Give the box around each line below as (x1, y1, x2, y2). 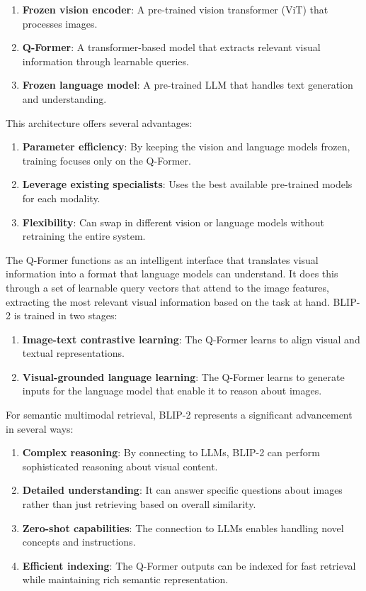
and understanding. (22, 91, 107, 106)
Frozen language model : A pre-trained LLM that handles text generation (22, 77, 353, 92)
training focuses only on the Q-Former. (22, 153, 191, 167)
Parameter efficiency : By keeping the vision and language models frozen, (22, 139, 350, 154)
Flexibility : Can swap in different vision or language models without (22, 214, 324, 229)
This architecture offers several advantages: (6, 115, 193, 130)
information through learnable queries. (22, 53, 189, 68)
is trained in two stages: (13, 308, 118, 323)
